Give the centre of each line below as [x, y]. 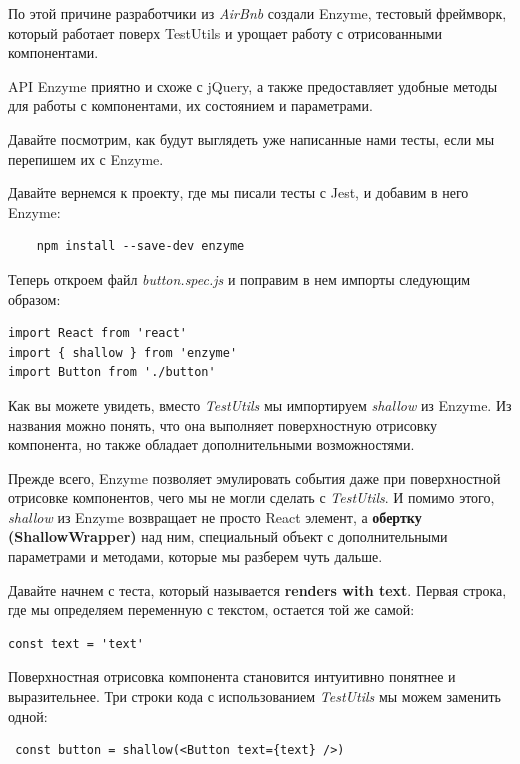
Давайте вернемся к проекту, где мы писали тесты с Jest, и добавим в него [238, 192]
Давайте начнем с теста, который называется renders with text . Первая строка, [257, 589]
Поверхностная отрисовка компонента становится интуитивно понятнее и [232, 676]
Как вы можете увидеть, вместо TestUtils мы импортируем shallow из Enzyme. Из [260, 404]
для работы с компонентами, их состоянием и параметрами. [190, 105]
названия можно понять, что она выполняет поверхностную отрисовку [223, 424]
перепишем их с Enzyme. [86, 158]
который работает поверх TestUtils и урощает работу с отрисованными [225, 32]
